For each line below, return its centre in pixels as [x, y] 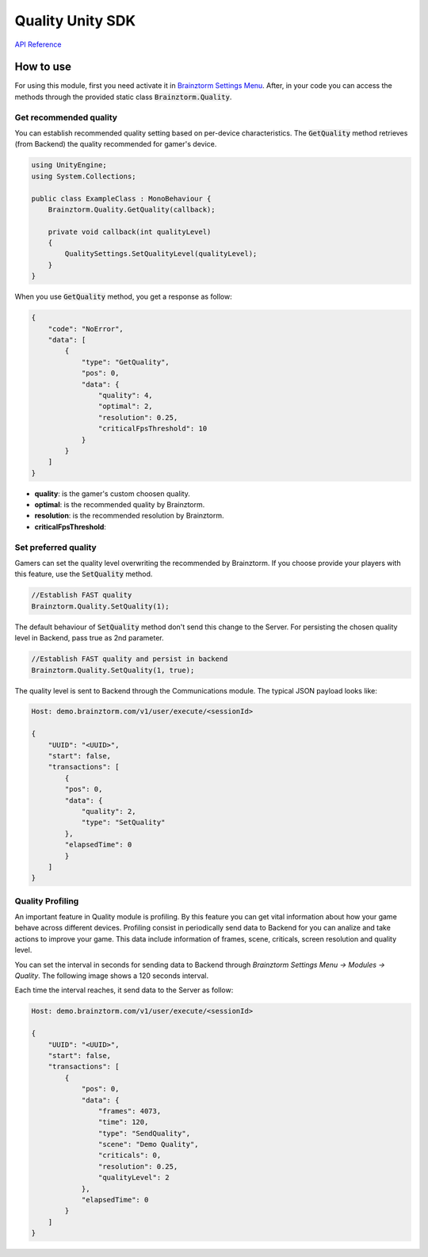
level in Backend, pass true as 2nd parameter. [89, 638]
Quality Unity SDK [75, 21]
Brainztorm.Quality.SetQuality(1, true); [113, 670]
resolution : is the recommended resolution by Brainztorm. [129, 516]
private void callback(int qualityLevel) [130, 231]
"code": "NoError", [86, 329]
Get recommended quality [66, 117]
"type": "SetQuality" [123, 823]
